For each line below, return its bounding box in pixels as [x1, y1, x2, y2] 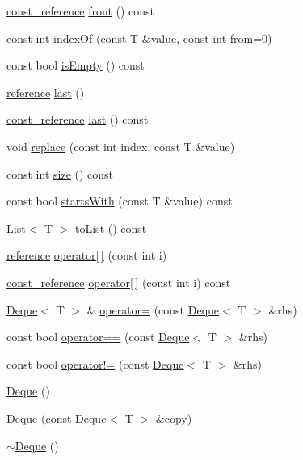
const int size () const [6, 165, 114, 182]
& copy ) [155, 409, 192, 426]
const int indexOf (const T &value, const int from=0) [6, 29, 272, 46]
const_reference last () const [6, 111, 149, 128]
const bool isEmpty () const [6, 57, 145, 74]
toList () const [75, 219, 147, 236]
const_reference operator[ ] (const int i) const [6, 273, 231, 290]
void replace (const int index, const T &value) [6, 137, 235, 154]
